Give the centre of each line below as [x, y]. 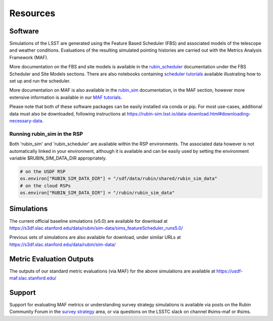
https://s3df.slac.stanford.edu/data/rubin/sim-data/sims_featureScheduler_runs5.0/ [96, 228]
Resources [32, 13]
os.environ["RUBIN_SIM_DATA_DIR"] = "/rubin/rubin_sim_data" [97, 193]
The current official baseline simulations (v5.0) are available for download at [88, 221]
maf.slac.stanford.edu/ [33, 278]
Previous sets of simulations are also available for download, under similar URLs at [95, 237]
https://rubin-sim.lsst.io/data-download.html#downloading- [189, 113]
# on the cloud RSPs [45, 186]
